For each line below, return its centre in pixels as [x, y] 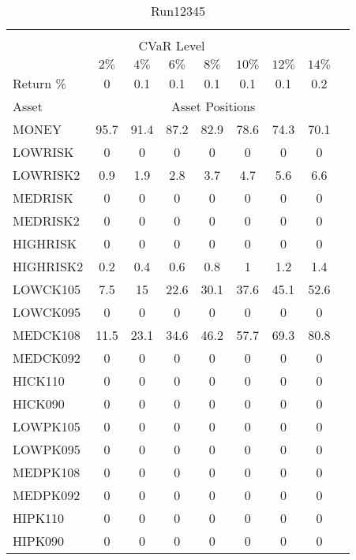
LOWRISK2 [47, 175]
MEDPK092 [47, 495]
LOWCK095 [47, 312]
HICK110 [39, 381]
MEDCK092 [47, 358]
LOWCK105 [47, 289]
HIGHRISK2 [48, 266]
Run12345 [178, 11]
